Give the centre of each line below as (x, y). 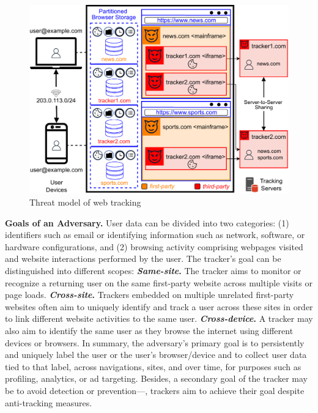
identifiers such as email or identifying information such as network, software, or (155, 235)
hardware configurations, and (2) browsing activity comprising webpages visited (154, 246)
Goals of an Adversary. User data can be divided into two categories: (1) (147, 222)
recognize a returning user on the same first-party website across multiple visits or (159, 282)
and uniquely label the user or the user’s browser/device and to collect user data (156, 355)
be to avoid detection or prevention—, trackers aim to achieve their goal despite (155, 390)
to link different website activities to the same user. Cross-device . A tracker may (159, 318)
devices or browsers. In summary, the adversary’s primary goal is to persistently (155, 342)
